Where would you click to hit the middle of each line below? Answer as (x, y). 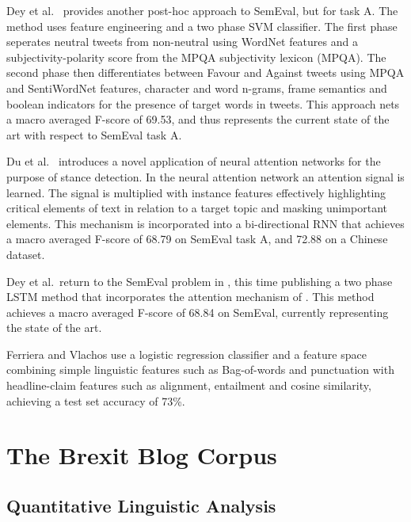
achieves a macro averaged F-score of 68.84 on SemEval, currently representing (198, 312)
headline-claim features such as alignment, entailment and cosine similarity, (189, 385)
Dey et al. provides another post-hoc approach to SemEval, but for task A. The (202, 10)
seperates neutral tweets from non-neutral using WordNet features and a (182, 42)
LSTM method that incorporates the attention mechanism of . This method (190, 297)
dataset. (26, 254)
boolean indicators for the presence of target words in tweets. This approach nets (203, 103)
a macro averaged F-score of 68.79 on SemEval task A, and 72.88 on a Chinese (197, 239)
